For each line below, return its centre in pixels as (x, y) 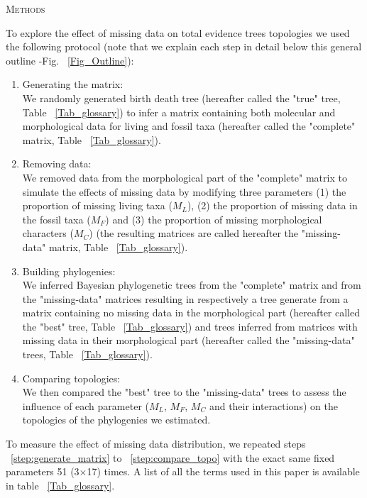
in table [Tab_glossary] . (60, 485)
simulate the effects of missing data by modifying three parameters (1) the (184, 191)
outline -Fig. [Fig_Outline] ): (70, 60)
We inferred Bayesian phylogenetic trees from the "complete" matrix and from (192, 285)
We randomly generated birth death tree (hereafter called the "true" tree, (181, 98)
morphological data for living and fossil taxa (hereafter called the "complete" (189, 126)
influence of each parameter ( (86, 405)
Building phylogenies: (69, 271)
